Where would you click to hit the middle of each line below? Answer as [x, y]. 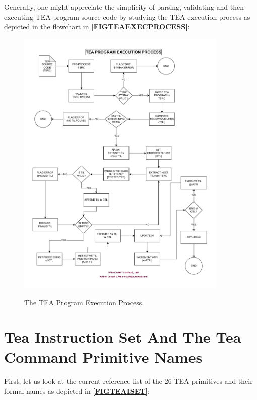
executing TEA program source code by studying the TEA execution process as [127, 16]
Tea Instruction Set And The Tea [123, 337]
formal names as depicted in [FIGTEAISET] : [77, 391]
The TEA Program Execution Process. [84, 302]
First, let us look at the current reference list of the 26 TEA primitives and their [128, 381]
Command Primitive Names [103, 357]
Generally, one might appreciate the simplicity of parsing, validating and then [124, 7]
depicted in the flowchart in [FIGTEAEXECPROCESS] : [97, 27]
